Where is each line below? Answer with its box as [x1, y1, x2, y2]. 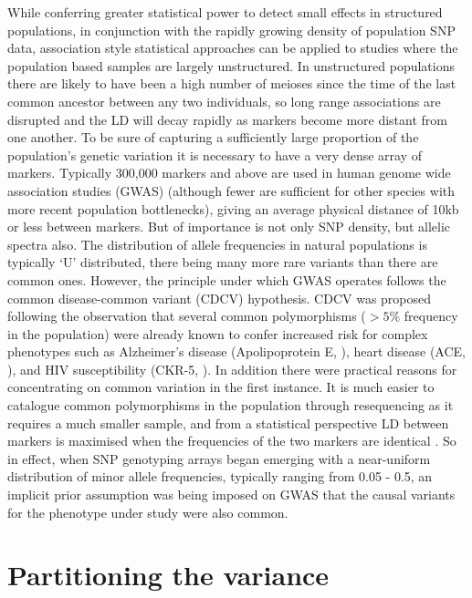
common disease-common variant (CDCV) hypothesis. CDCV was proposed [7, 288, 432, 307]
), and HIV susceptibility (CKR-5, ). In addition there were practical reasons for [7, 359, 457, 378]
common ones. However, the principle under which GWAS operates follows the [7, 270, 446, 289]
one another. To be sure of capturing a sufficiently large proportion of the [7, 128, 419, 147]
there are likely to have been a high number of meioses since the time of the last [7, 74, 456, 93]
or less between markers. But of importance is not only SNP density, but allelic [7, 217, 451, 236]
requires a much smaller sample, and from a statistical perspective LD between [7, 413, 449, 432]
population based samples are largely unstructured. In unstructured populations [7, 56, 455, 75]
